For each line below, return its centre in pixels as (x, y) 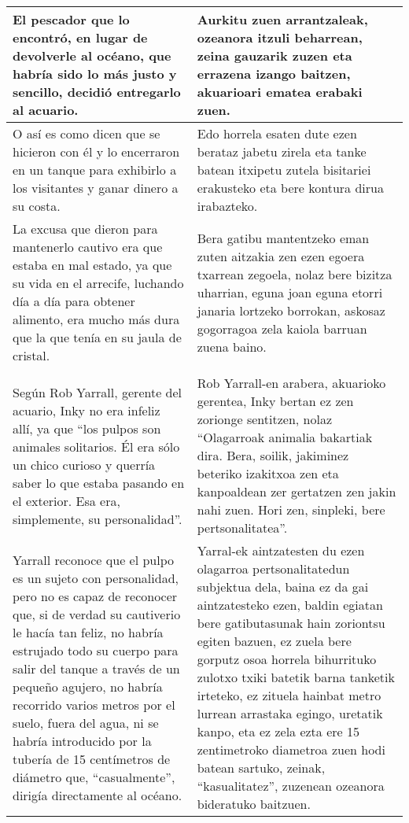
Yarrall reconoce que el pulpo (94, 559)
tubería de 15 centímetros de (92, 758)
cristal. (31, 355)
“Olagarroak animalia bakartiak (285, 437)
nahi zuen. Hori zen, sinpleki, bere (291, 509)
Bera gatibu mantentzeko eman (283, 238)
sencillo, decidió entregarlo (97, 92)
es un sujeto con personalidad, (96, 578)
